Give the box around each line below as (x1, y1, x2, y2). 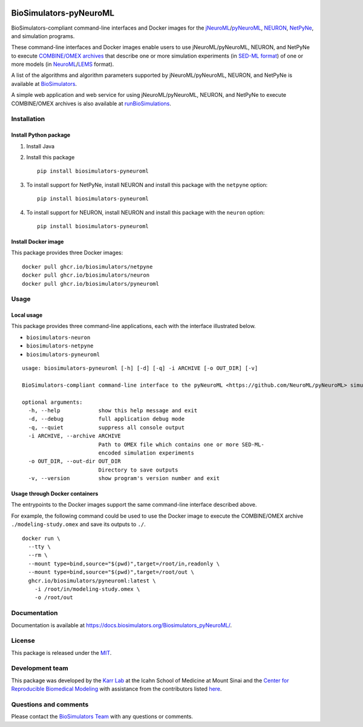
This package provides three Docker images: (11, 249, 123, 257)
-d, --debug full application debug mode (28, 415, 185, 423)
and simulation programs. (11, 32, 75, 39)
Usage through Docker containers (11, 490, 99, 498)
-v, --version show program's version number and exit (28, 475, 220, 482)
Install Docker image (11, 238, 64, 245)
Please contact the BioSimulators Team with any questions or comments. (11, 713, 194, 720)
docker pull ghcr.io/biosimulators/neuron (22, 272, 150, 278)
